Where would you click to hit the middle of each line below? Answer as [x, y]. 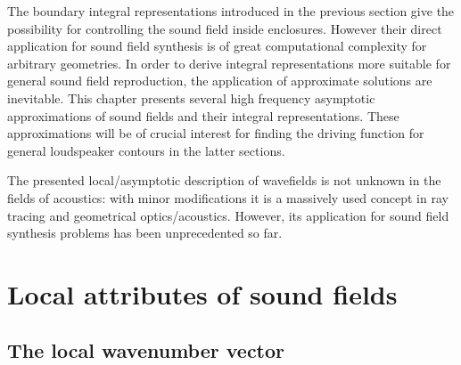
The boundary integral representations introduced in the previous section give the [231, 11]
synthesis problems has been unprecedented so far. [145, 233]
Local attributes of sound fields [202, 293]
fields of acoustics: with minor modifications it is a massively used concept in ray [228, 197]
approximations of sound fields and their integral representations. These [203, 115]
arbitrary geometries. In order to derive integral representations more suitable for [229, 63]
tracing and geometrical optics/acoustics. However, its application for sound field [228, 215]
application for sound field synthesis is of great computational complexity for [217, 46]
